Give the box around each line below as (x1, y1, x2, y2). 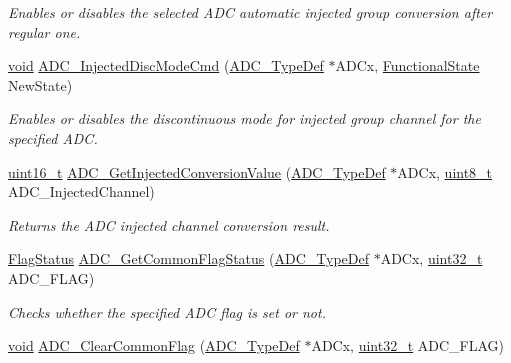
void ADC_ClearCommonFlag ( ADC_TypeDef (8, 335, 300, 356)
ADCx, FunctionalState (335, 55, 480, 76)
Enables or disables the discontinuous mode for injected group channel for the (8, 108, 481, 129)
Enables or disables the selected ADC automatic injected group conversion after (8, 2, 493, 22)
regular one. (8, 21, 81, 42)
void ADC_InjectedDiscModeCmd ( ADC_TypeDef (8, 55, 324, 76)
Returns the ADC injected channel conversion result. (8, 214, 330, 235)
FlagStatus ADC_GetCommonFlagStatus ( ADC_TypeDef (8, 248, 369, 269)
